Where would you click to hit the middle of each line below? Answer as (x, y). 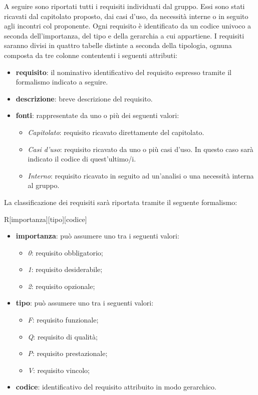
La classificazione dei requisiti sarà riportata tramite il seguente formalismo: (121, 202)
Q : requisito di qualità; (63, 336)
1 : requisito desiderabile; (65, 269)
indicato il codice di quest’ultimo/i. (82, 159)
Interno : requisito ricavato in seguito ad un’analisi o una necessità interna (141, 175)
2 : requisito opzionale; (61, 286)
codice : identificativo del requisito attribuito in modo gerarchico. (116, 387)
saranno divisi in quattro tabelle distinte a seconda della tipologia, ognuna (118, 45)
